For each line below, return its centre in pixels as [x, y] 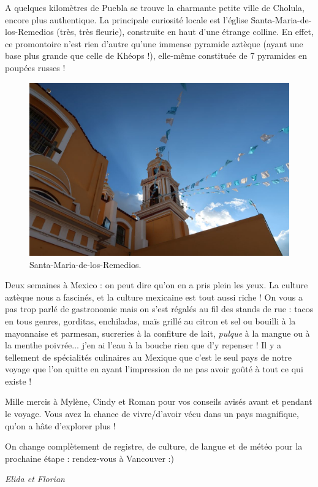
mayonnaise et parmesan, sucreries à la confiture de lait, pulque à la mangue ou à [157, 333]
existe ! [18, 381]
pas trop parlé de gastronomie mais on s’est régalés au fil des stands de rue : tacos [159, 309]
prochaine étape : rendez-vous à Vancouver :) [89, 458]
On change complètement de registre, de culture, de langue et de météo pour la [154, 446]
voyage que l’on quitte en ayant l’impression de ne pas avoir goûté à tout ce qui [154, 369]
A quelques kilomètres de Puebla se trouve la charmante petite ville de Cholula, [155, 7]
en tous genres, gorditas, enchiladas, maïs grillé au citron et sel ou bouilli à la [150, 320]
